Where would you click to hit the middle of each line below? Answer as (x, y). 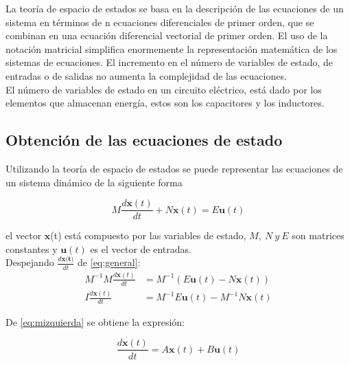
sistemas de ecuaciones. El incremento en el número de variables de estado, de (170, 62)
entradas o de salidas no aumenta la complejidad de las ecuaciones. (146, 75)
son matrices (318, 235)
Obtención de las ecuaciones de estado (144, 140)
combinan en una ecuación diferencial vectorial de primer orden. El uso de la (167, 35)
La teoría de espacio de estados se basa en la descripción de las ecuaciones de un (175, 8)
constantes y (32, 248)
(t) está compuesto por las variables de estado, (148, 235)
